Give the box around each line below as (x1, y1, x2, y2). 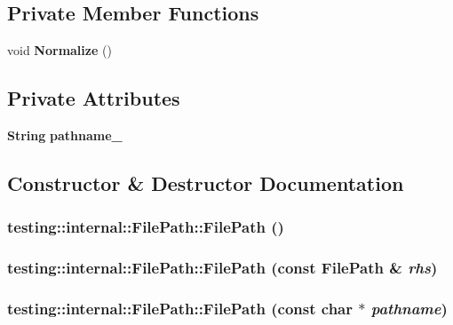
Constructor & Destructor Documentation (7, 169, 404, 196)
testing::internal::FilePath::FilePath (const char (7, 297, 354, 319)
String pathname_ (7, 126, 123, 144)
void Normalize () (7, 41, 112, 59)
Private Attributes (7, 84, 180, 112)
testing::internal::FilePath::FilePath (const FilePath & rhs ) (7, 257, 438, 279)
